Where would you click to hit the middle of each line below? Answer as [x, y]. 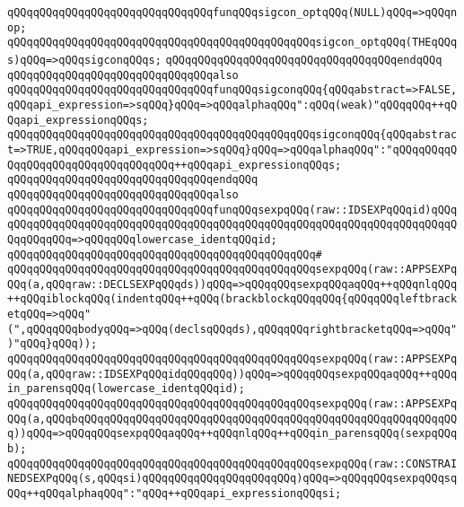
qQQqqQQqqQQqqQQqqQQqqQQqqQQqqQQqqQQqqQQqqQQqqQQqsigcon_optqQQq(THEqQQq [232, 43]
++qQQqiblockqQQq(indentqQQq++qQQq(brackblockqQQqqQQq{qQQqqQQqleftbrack [232, 299]
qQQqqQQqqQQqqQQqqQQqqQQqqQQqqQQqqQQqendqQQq [304, 60]
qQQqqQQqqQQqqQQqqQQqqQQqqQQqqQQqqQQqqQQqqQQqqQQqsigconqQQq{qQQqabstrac [232, 135]
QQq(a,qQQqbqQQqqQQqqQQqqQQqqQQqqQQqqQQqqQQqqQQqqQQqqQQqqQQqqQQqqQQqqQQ [232, 419]
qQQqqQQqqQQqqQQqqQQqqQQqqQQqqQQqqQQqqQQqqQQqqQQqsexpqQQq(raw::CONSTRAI [232, 463]
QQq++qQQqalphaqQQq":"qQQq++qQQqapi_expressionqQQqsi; [175, 494]
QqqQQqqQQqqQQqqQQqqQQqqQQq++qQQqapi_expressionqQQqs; [175, 165]
